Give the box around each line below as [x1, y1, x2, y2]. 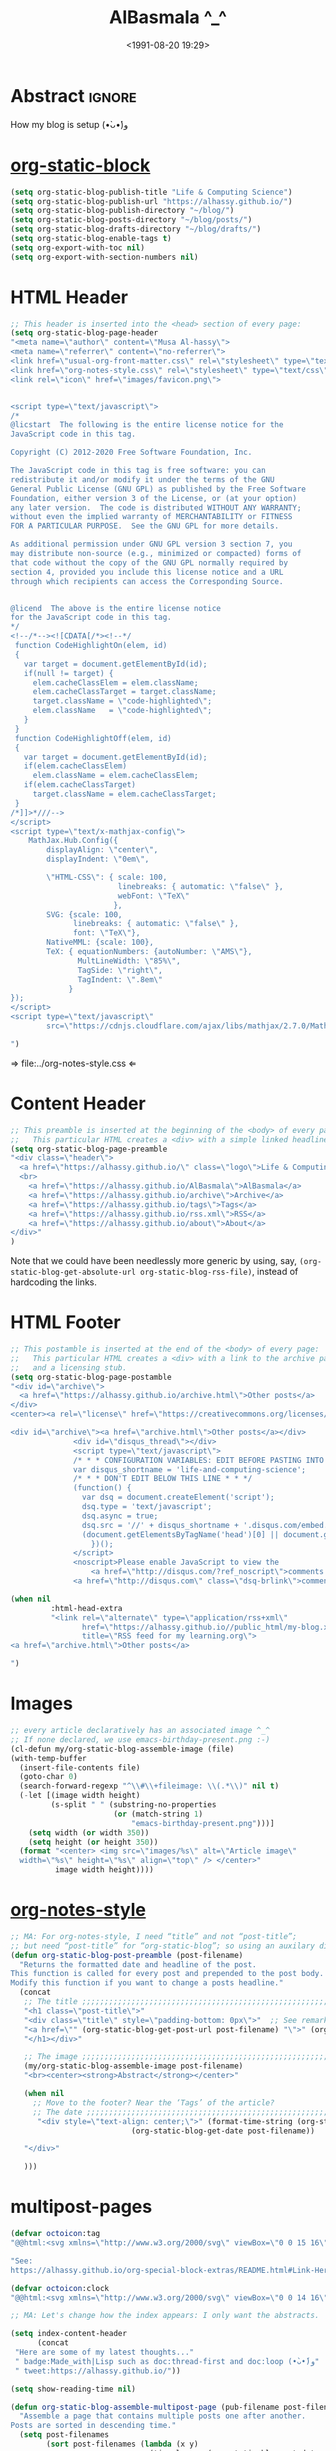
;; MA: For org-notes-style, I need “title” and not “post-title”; [10, 1931, 298, 1941]
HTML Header [10, 286, 129, 308]
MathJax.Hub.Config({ [28, 836, 118, 846]
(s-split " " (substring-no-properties [50, 1800, 217, 1810]
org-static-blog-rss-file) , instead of [139, 1266, 299, 1278]
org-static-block [10, 154, 151, 176]
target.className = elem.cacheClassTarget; [32, 789, 217, 800]
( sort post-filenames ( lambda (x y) [46, 2439, 199, 2449]
